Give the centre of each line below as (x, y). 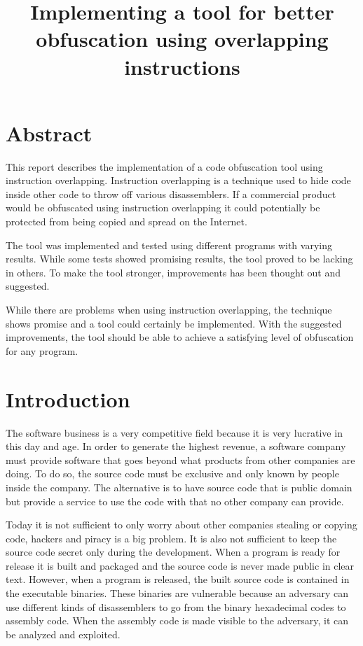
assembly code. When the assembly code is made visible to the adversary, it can (177, 620)
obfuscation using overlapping (182, 39)
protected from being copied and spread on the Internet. (126, 222)
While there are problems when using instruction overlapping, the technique (169, 310)
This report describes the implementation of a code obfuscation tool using (164, 166)
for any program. (42, 350)
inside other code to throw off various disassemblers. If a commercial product (171, 194)
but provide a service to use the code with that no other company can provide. (175, 501)
